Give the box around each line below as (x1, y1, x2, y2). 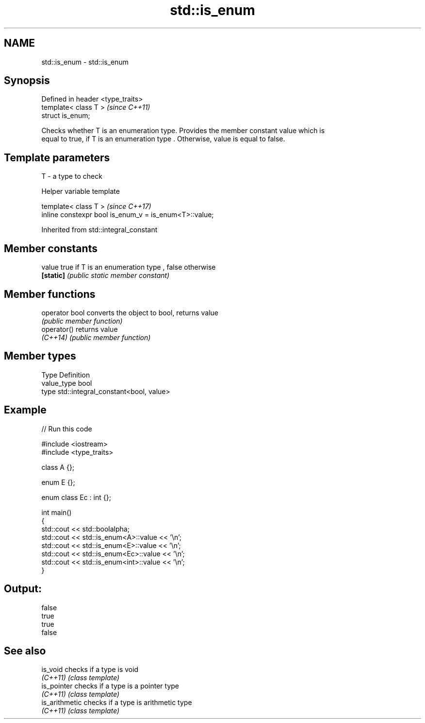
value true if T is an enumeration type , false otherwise (41, 263, 216, 272)
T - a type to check (41, 172, 102, 181)
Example (4, 404, 47, 416)
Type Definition (41, 370, 90, 379)
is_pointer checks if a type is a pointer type (41, 682, 180, 690)
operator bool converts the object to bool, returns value (41, 308, 218, 317)
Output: (4, 583, 42, 595)
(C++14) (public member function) (41, 333, 151, 342)
